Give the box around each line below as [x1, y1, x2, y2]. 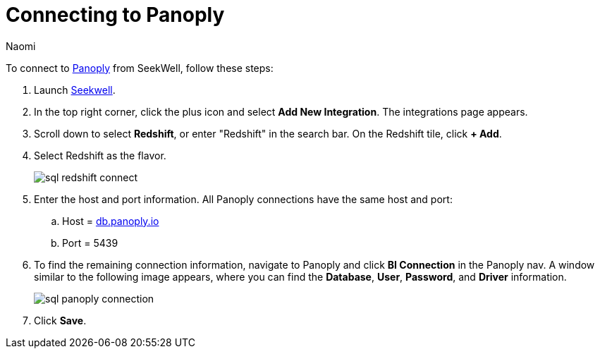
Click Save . [34, 314, 87, 326]
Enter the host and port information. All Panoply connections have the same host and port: [34, 193, 453, 205]
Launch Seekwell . [34, 83, 116, 96]
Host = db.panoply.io [62, 214, 159, 227]
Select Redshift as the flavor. [34, 149, 166, 161]
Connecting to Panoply [6, 3, 225, 27]
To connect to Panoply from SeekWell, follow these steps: [6, 61, 274, 74]
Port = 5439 [62, 236, 118, 249]
